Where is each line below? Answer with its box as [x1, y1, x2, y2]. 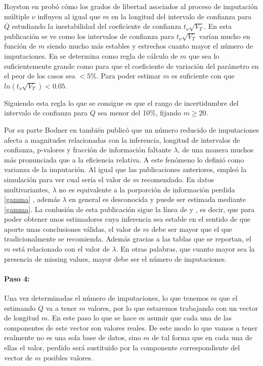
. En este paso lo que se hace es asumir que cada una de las [48, 312, 232, 323]
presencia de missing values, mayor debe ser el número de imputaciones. [4, 253, 227, 264]
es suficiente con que [171, 70, 235, 81]
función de [4, 40, 36, 51]
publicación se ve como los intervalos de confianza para [4, 30, 174, 41]
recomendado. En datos [141, 174, 214, 184]
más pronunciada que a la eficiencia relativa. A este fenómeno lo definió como [4, 154, 244, 165]
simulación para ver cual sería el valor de [4, 174, 130, 184]
